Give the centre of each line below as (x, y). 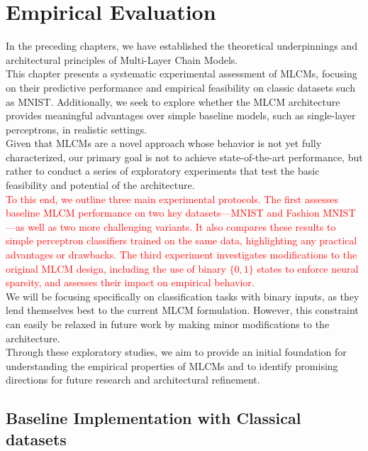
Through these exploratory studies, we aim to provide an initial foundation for (176, 352)
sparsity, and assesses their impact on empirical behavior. (130, 282)
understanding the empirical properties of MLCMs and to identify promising (172, 365)
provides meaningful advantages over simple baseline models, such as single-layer (181, 115)
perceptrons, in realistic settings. (77, 129)
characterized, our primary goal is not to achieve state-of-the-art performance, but (184, 157)
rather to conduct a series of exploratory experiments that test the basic (163, 171)
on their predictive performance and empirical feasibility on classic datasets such (180, 87)
